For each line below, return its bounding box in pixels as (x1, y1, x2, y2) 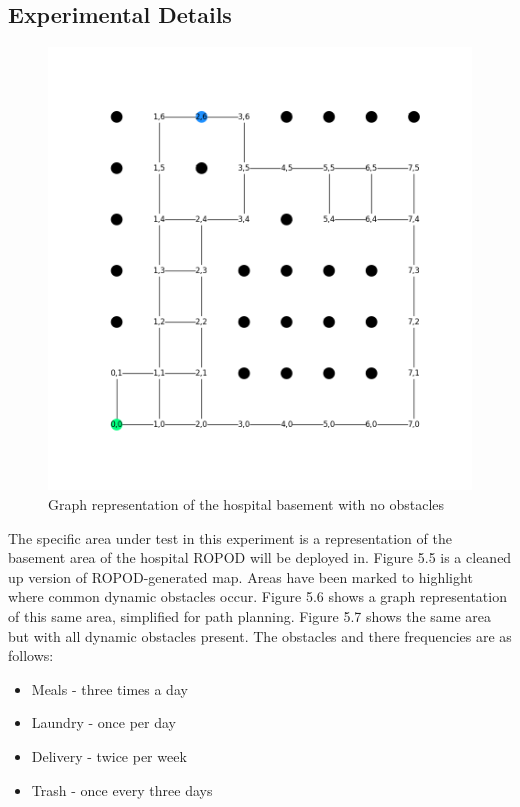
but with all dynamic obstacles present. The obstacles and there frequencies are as (8, 625, 512, 646)
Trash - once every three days (31, 779, 213, 800)
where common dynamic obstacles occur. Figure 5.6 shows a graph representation (8, 586, 507, 607)
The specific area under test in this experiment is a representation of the (8, 527, 452, 548)
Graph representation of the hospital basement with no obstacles (48, 494, 445, 515)
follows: (8, 645, 54, 666)
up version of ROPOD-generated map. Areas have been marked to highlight (8, 566, 473, 587)
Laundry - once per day (31, 712, 176, 733)
